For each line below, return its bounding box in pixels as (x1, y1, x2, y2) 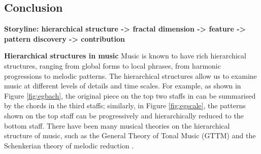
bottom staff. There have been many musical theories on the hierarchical (4, 120, 230, 131)
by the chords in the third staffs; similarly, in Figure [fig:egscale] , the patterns (4, 100, 246, 111)
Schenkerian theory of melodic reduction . (4, 140, 134, 150)
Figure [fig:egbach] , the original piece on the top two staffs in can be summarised (4, 90, 256, 101)
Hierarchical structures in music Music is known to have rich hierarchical (4, 50, 246, 61)
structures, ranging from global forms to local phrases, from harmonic (4, 60, 221, 71)
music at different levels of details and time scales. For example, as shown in (4, 80, 241, 91)
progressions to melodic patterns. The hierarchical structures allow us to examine (4, 70, 257, 81)
